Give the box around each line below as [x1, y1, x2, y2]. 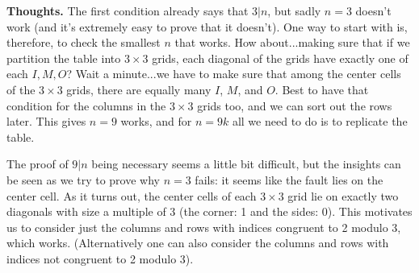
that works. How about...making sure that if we [174, 34, 410, 51]
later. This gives [6, 113, 86, 130]
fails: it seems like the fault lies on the [195, 171, 383, 188]
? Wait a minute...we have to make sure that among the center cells [66, 65, 401, 82]
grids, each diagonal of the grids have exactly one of [152, 49, 409, 66]
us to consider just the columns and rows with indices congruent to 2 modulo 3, [6, 218, 401, 235]
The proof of [6, 155, 69, 172]
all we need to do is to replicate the [232, 113, 408, 130]
